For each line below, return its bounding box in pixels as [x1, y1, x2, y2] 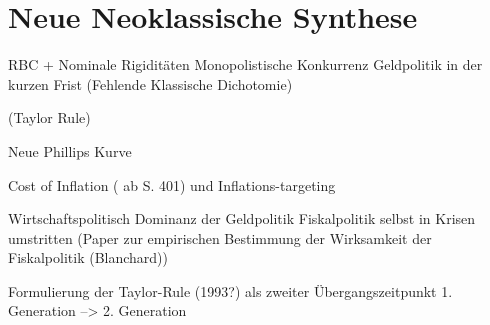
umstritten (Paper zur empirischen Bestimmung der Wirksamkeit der [8, 227, 432, 248]
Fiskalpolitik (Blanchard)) [8, 247, 168, 268]
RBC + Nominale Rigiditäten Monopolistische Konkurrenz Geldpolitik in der [8, 54, 483, 75]
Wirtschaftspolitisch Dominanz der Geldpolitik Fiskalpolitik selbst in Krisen [8, 208, 476, 229]
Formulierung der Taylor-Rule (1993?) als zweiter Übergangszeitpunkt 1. [8, 280, 453, 301]
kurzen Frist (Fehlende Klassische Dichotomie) [8, 73, 293, 94]
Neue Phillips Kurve [8, 140, 132, 161]
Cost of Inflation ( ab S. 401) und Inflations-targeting [8, 174, 336, 195]
